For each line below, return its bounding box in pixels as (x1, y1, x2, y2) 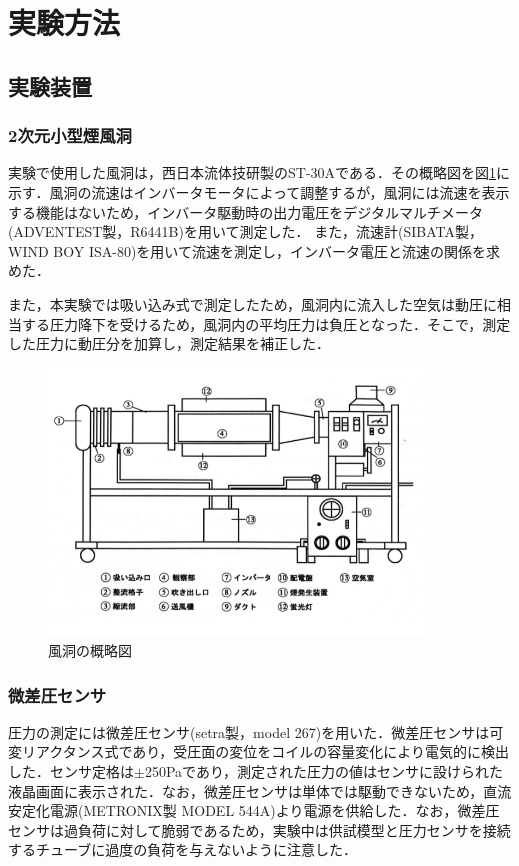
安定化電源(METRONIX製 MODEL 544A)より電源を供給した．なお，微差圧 (8, 800, 500, 821)
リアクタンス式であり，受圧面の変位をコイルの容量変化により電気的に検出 (21, 741, 510, 762)
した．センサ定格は (8, 761, 134, 782)
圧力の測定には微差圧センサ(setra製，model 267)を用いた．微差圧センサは (8, 721, 490, 742)
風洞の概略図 (48, 640, 132, 661)
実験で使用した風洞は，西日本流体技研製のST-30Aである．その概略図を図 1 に (8, 162, 510, 183)
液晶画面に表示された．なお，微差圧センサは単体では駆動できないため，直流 (8, 780, 512, 801)
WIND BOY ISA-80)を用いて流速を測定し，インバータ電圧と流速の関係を (8, 240, 486, 261)
